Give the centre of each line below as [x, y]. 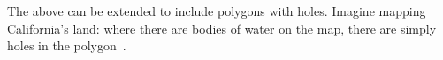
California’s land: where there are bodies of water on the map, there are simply [222, 28]
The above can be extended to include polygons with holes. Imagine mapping [217, 11]
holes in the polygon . [67, 45]
